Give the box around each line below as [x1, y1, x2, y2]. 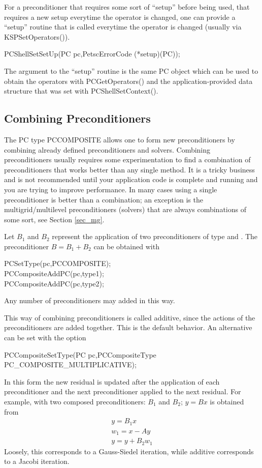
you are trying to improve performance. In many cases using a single [4, 184, 217, 194]
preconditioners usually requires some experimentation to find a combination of [4, 154, 251, 165]
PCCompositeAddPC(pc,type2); [4, 278, 104, 288]
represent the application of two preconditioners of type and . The [52, 231, 258, 242]
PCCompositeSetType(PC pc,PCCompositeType [4, 349, 156, 360]
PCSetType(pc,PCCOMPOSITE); [4, 258, 111, 269]
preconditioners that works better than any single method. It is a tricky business [4, 164, 255, 174]
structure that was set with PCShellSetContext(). [4, 85, 158, 96]
